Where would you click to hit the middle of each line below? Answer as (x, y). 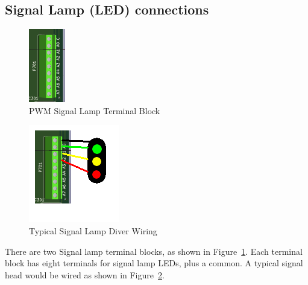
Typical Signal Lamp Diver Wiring (93, 230)
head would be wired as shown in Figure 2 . (85, 274)
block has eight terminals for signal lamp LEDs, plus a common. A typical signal (154, 263)
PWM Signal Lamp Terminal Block (95, 110)
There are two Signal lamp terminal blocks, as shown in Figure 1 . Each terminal (154, 251)
